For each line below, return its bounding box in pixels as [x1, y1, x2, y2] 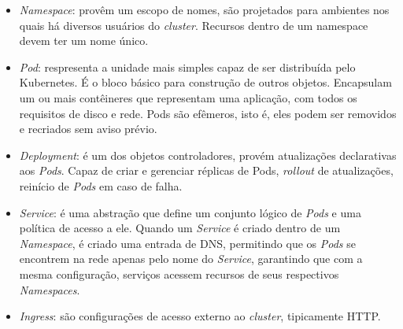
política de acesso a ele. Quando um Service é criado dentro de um [19, 220, 341, 236]
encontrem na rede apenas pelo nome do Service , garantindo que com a [19, 250, 363, 267]
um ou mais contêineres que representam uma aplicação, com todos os [19, 89, 357, 105]
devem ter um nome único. [19, 32, 149, 49]
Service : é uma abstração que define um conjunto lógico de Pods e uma [19, 204, 361, 220]
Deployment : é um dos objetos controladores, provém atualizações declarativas [19, 146, 397, 163]
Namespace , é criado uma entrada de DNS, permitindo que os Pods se [19, 235, 356, 251]
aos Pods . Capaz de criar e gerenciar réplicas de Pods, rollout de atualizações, [19, 162, 394, 179]
